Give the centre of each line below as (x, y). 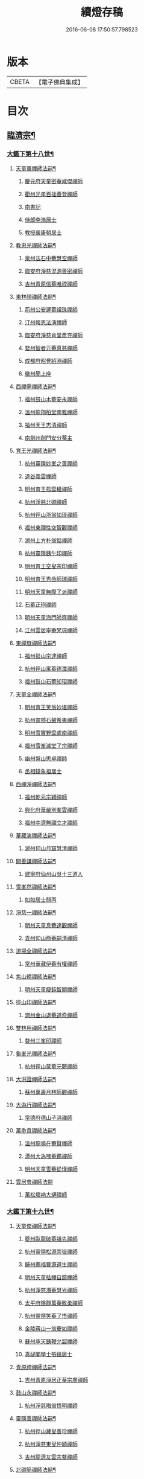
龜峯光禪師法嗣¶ (36, 1053)
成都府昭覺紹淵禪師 (49, 360)
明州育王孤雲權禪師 (49, 489)
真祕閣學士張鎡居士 (49, 1354)
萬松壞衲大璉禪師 (46, 1194)
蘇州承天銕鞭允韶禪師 (51, 1341)
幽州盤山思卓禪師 (46, 758)
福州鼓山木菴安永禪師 (51, 399)
